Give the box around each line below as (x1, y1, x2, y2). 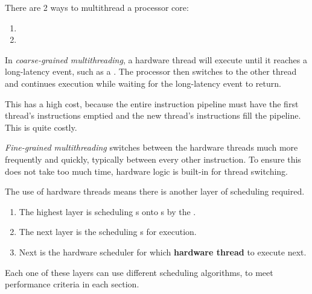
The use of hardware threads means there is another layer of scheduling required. (5, 185, 305, 198)
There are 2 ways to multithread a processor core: (5, 1, 189, 13)
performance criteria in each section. (5, 278, 139, 290)
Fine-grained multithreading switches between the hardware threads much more (5, 141, 298, 154)
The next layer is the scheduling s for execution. (19, 225, 197, 238)
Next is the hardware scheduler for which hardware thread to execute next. (19, 245, 307, 258)
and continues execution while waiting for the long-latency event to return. (5, 77, 281, 89)
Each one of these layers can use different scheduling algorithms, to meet (5, 266, 273, 278)
